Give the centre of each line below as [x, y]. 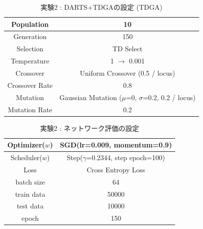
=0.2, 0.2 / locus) [169, 97]
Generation [30, 36]
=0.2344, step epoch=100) [126, 157]
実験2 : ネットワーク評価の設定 [90, 128]
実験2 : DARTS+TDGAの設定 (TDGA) [101, 7]
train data [30, 194]
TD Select [128, 49]
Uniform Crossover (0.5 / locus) [128, 73]
